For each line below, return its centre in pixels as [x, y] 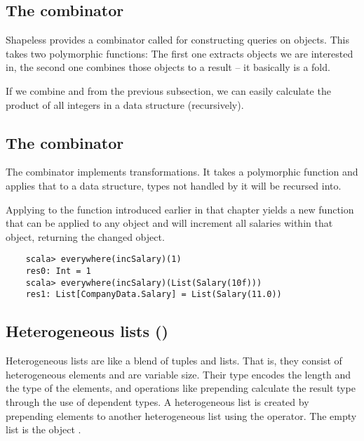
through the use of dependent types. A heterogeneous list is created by [157, 401]
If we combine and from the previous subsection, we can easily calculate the [168, 90]
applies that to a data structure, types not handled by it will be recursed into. [174, 185]
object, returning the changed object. [85, 236]
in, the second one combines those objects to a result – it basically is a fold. [168, 67]
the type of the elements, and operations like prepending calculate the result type [181, 388]
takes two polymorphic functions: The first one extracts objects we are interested [180, 53]
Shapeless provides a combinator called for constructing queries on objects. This [177, 40]
